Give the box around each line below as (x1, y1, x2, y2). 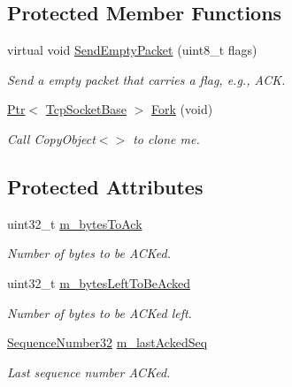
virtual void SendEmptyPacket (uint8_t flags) (7, 41, 257, 59)
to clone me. (133, 129, 200, 148)
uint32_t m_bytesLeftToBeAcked (7, 273, 190, 292)
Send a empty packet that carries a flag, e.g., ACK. (7, 70, 286, 88)
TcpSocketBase (45, 100, 127, 118)
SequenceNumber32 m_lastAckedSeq (7, 333, 208, 352)
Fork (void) (151, 100, 213, 118)
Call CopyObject (7, 129, 96, 148)
